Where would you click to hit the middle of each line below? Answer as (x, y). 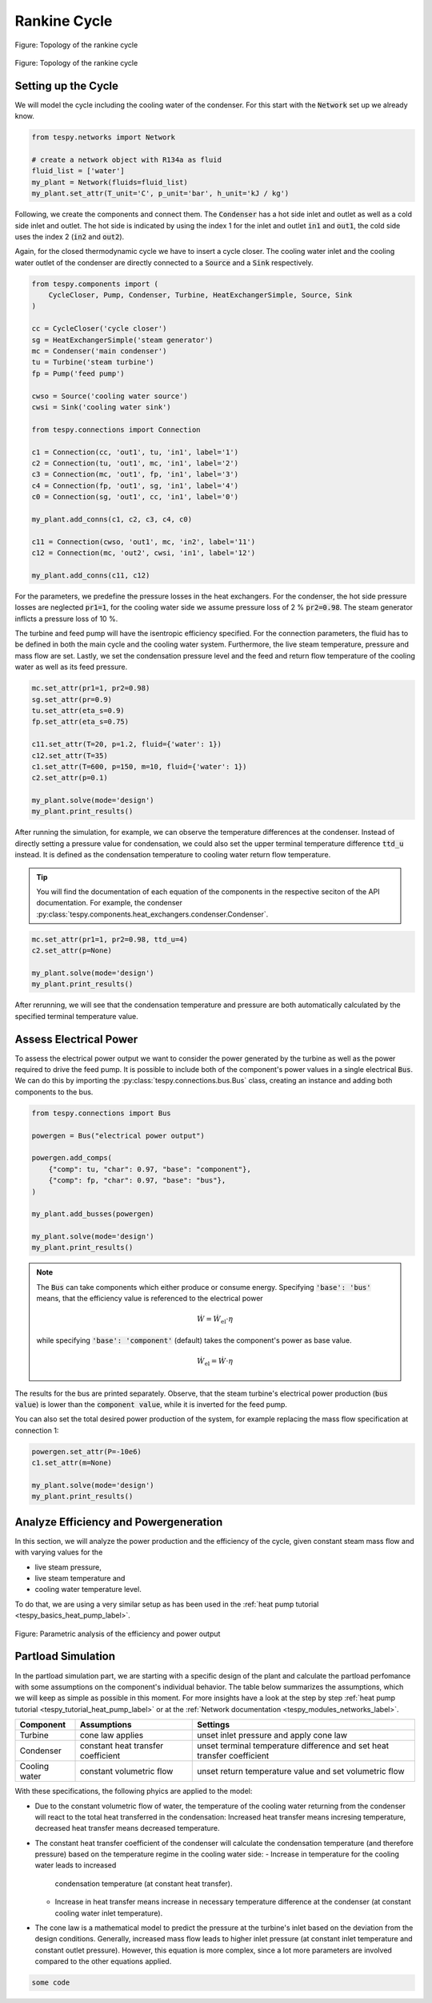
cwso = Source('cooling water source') (110, 396)
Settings (214, 1725)
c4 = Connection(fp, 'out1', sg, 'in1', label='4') (135, 486)
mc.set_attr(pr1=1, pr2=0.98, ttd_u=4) (110, 939)
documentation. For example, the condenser (110, 903)
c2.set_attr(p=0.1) (70, 778)
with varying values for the (59, 1552)
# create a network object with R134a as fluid (126, 160)
